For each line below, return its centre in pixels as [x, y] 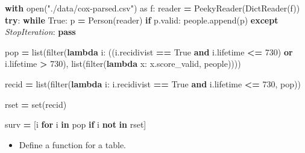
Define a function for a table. [72, 144]
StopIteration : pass [40, 32]
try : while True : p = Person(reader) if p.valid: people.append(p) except [142, 20]
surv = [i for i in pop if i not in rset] [76, 124]
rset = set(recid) [36, 104]
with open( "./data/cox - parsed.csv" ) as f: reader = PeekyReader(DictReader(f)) [152, 8]
